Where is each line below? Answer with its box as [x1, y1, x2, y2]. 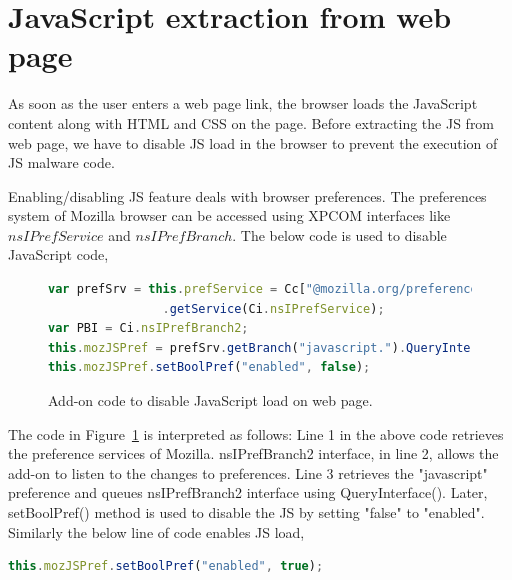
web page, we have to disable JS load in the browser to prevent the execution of [8, 132, 498, 153]
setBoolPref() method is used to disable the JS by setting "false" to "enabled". [8, 502, 485, 522]
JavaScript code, [8, 244, 109, 265]
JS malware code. [8, 152, 115, 173]
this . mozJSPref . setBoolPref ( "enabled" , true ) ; [8, 559, 324, 574]
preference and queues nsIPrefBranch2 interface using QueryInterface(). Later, [8, 482, 488, 503]
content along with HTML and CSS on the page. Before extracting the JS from [8, 112, 495, 133]
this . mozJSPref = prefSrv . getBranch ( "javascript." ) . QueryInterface [48, 340, 507, 355]
